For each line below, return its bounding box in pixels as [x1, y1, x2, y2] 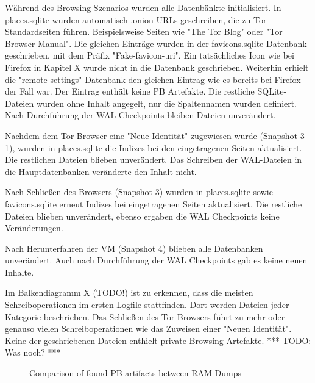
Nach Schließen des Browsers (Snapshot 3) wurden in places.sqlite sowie [5, 185, 273, 198]
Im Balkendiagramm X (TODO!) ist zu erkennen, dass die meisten [5, 286, 253, 299]
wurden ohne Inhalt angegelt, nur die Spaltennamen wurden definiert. [36, 96, 297, 109]
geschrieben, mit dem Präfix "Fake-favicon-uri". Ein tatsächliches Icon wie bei [5, 49, 294, 62]
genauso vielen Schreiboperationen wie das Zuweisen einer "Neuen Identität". [5, 322, 292, 335]
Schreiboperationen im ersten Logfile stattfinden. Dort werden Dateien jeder [5, 298, 289, 311]
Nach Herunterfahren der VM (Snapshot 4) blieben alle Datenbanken [5, 242, 263, 254]
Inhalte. [5, 265, 34, 278]
